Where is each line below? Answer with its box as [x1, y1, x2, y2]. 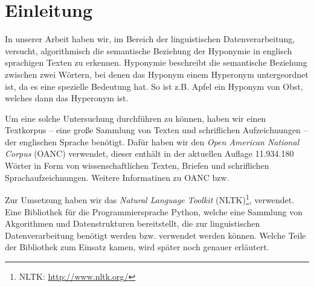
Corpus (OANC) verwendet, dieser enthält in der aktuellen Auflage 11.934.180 [5, 147, 294, 160]
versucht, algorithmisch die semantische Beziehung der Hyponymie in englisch [5, 44, 292, 57]
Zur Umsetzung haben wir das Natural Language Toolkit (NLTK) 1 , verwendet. [5, 192, 295, 206]
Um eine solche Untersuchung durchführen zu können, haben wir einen [5, 112, 266, 124]
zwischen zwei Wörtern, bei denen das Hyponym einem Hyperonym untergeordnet [5, 68, 309, 80]
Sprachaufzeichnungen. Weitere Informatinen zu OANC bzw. [5, 171, 229, 183]
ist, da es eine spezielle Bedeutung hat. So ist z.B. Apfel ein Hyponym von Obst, [5, 80, 303, 92]
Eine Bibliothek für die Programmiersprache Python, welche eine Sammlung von [5, 205, 303, 218]
